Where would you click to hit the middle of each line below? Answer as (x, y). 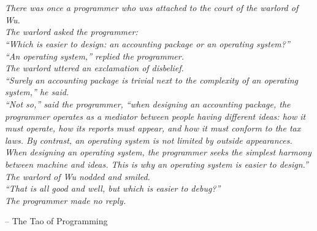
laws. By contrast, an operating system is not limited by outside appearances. (149, 140)
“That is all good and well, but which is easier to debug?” (113, 188)
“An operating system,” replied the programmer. (94, 56)
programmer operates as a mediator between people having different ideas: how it (155, 116)
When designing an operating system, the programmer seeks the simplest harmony (158, 152)
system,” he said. (37, 92)
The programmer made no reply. (66, 200)
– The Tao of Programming (56, 221)
